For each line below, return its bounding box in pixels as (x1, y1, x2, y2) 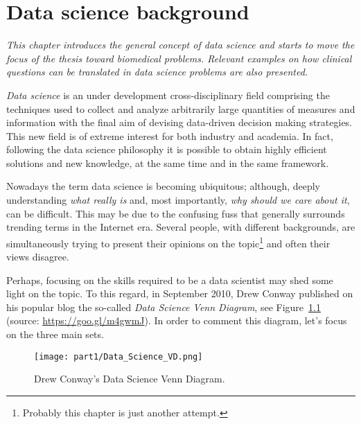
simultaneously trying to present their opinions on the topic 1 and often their (6, 233, 331, 250)
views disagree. (6, 249, 69, 264)
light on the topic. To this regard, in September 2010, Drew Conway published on (6, 286, 353, 301)
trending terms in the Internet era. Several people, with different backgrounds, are (6, 220, 355, 234)
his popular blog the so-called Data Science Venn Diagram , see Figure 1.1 (6, 299, 321, 314)
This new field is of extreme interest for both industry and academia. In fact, (6, 128, 333, 143)
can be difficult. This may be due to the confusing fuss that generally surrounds (6, 206, 345, 220)
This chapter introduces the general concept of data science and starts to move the (6, 37, 355, 52)
